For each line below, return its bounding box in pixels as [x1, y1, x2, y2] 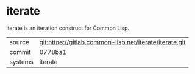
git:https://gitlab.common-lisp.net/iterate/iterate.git [39, 38, 186, 46]
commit [9, 47, 31, 56]
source [9, 38, 29, 46]
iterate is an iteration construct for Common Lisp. [6, 24, 130, 32]
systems [9, 58, 34, 66]
